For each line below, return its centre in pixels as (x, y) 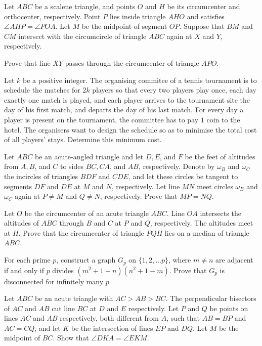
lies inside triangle (138, 16)
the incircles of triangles (41, 176)
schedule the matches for (42, 90)
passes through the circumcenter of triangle (132, 62)
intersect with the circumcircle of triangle (82, 36)
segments (18, 186)
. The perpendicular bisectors (211, 298)
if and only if (24, 270)
